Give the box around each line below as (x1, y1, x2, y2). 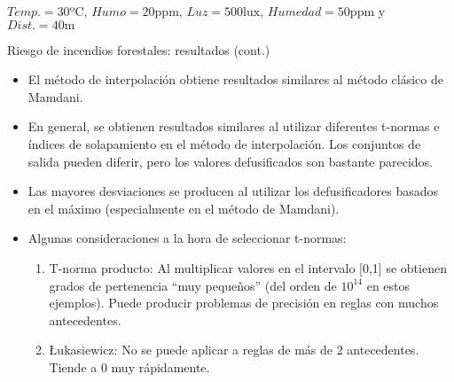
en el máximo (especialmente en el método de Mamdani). (27, 199, 340, 217)
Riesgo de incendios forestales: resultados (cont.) (7, 40, 270, 58)
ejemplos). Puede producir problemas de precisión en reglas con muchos (49, 293, 439, 312)
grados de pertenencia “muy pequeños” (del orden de (49, 276, 337, 294)
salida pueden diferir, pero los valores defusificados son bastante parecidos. (27, 152, 434, 170)
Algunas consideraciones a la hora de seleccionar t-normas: (27, 229, 347, 247)
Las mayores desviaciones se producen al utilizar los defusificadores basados (27, 182, 439, 200)
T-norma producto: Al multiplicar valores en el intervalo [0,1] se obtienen (49, 258, 447, 277)
